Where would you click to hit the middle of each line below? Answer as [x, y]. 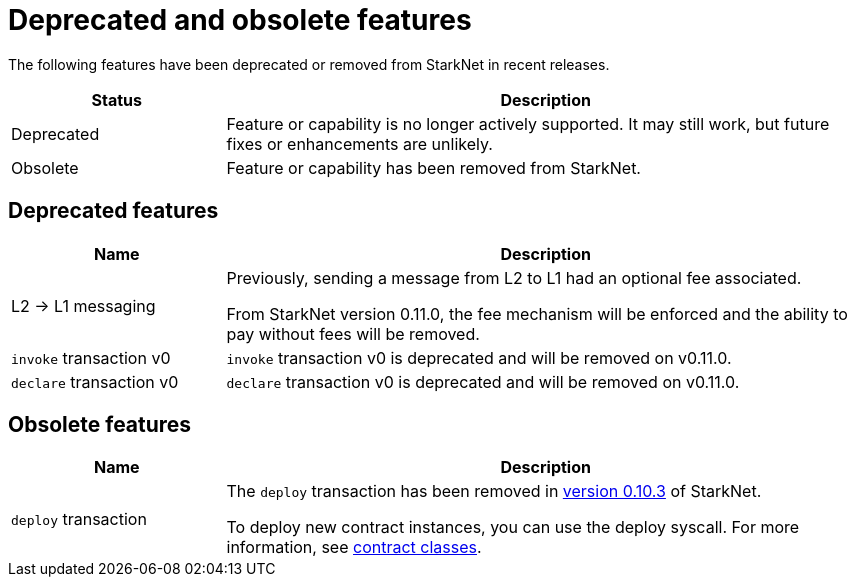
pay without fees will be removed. [353, 333]
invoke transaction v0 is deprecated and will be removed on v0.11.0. [479, 357]
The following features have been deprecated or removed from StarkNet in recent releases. [309, 64]
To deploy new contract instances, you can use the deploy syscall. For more [513, 527]
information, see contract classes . [354, 547]
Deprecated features [113, 211]
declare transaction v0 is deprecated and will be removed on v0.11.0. [483, 381]
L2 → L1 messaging [83, 305]
